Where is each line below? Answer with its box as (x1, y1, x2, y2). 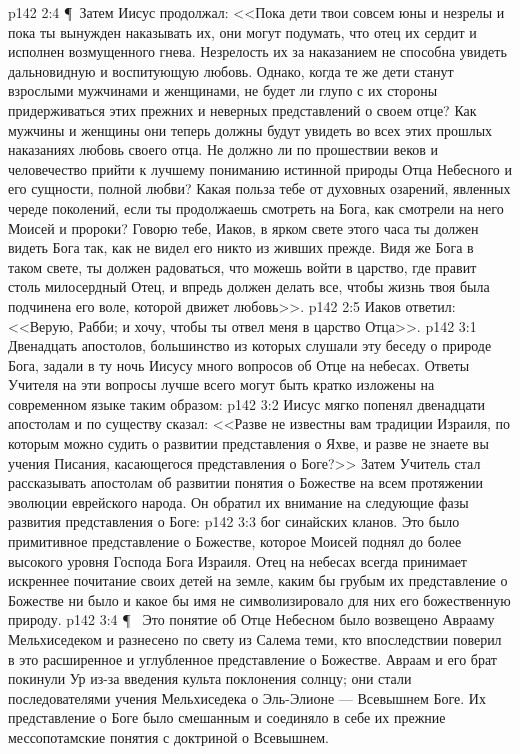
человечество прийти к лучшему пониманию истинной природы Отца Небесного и (8, 158, 512, 179)
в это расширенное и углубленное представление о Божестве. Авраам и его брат (8, 648, 497, 669)
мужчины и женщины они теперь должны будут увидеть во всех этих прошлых (8, 119, 493, 140)
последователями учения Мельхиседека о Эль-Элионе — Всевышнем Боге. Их (8, 687, 486, 708)
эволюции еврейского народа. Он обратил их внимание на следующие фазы (8, 491, 469, 512)
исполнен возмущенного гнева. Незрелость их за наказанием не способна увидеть (8, 41, 507, 62)
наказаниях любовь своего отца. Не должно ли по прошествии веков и (8, 139, 438, 160)
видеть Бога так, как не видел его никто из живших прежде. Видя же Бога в (8, 237, 474, 258)
